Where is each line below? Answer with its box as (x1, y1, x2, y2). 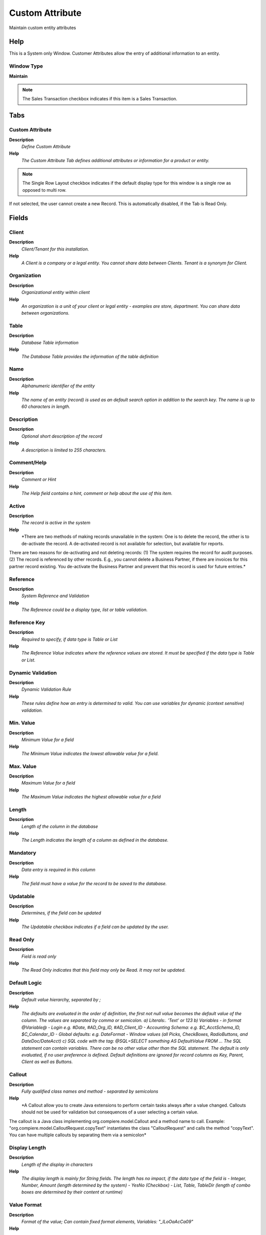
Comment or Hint (21, 477, 57, 483)
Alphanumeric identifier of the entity (21, 383, 95, 389)
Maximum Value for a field (21, 780, 75, 786)
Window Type (9, 63, 43, 70)
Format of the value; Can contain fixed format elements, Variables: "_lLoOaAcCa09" (21, 1218, 194, 1225)
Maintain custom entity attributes (9, 25, 76, 31)
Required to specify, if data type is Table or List (21, 636, 118, 642)
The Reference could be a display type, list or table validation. (21, 607, 148, 613)
